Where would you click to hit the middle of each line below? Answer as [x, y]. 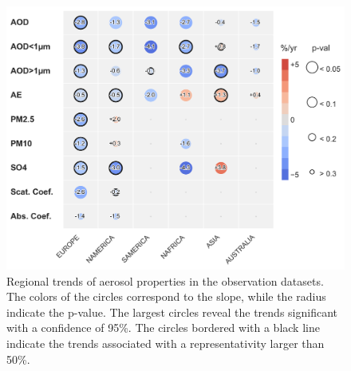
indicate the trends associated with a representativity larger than [166, 343]
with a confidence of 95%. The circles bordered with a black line [163, 328]
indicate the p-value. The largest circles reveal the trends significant [172, 312]
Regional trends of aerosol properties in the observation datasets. [165, 280]
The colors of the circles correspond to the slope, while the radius [166, 296]
